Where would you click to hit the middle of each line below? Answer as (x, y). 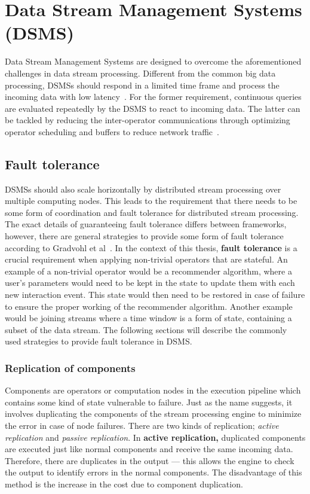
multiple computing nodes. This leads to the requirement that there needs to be (151, 201)
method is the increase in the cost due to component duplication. (124, 484)
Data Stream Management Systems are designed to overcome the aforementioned (153, 61)
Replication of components (70, 368)
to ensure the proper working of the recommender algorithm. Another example (149, 306)
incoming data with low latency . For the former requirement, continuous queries (153, 97)
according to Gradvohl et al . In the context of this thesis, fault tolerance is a (151, 247)
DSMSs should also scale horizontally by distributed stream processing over (143, 189)
